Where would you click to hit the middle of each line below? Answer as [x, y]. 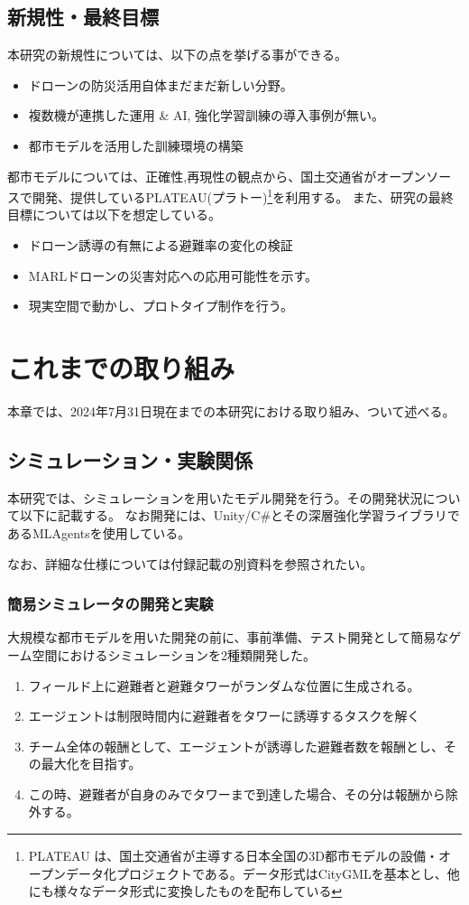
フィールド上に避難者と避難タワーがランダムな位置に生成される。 [224, 685]
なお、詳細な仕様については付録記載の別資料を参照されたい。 [190, 563]
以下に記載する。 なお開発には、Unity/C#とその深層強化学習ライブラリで [239, 515]
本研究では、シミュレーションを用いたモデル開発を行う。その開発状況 [215, 497]
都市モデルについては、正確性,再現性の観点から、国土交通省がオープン [217, 176]
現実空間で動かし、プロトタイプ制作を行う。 [161, 306]
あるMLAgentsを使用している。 [99, 532]
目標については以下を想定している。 [114, 215]
